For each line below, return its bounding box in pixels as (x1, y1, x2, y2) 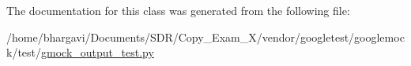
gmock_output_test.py (41, 44, 154, 60)
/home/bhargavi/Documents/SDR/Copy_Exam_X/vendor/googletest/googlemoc (6, 28, 405, 45)
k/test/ (6, 44, 42, 60)
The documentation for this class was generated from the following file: (6, 2, 350, 18)
